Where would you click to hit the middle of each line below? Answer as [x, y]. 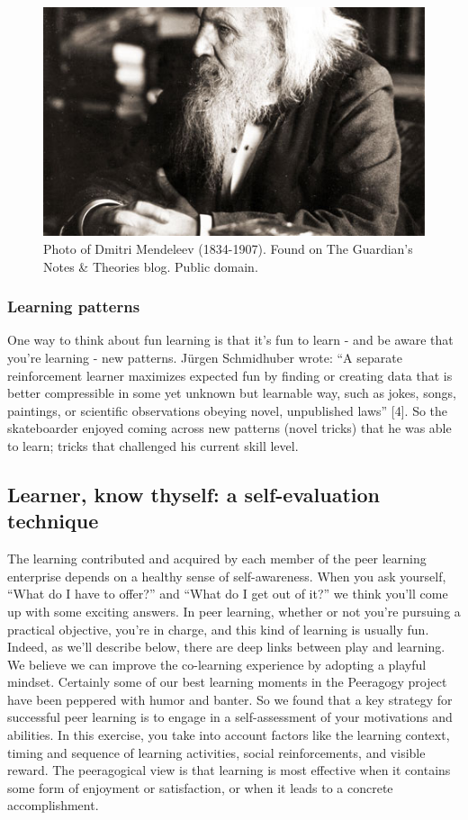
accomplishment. [53, 805]
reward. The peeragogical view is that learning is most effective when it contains [229, 770]
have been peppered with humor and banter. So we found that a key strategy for [230, 699]
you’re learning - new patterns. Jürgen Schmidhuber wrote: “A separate [205, 357]
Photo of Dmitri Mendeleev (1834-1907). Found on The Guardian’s [228, 248]
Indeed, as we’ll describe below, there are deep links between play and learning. [226, 647]
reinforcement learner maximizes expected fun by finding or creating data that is [230, 375]
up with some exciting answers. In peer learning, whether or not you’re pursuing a [234, 611]
